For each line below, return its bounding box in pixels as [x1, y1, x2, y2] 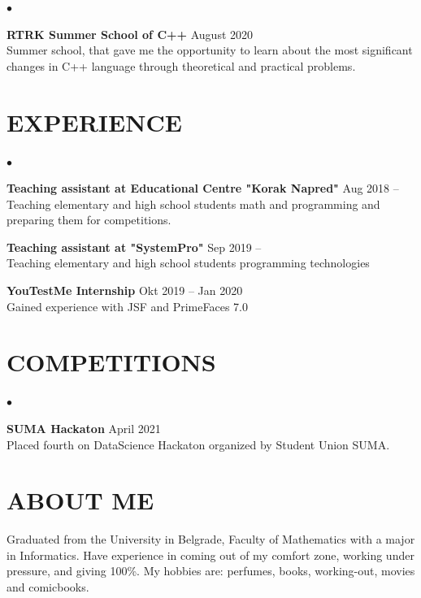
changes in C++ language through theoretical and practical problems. [7, 57, 356, 74]
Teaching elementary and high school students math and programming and [7, 195, 380, 212]
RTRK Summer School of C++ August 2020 [7, 25, 254, 42]
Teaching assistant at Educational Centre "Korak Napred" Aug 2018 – [7, 180, 399, 197]
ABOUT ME [7, 483, 154, 517]
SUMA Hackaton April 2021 [7, 419, 161, 436]
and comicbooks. [7, 578, 89, 596]
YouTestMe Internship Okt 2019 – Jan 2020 [7, 282, 243, 299]
